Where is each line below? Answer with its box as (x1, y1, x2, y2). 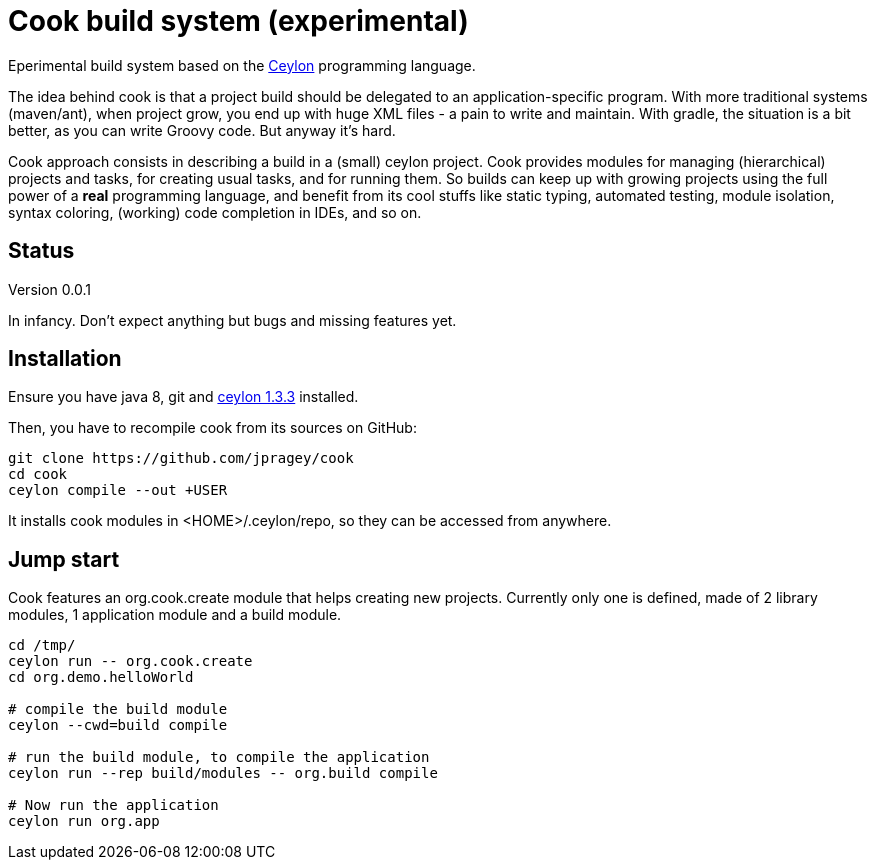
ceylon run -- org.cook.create (8, 653, 253, 670)
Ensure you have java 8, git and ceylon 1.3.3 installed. (8, 388, 359, 406)
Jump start (8, 546, 120, 572)
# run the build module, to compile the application (8, 749, 430, 766)
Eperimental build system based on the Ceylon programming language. (8, 56, 476, 74)
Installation (8, 346, 122, 372)
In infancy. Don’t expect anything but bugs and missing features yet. (8, 311, 457, 329)
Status (8, 238, 75, 264)
